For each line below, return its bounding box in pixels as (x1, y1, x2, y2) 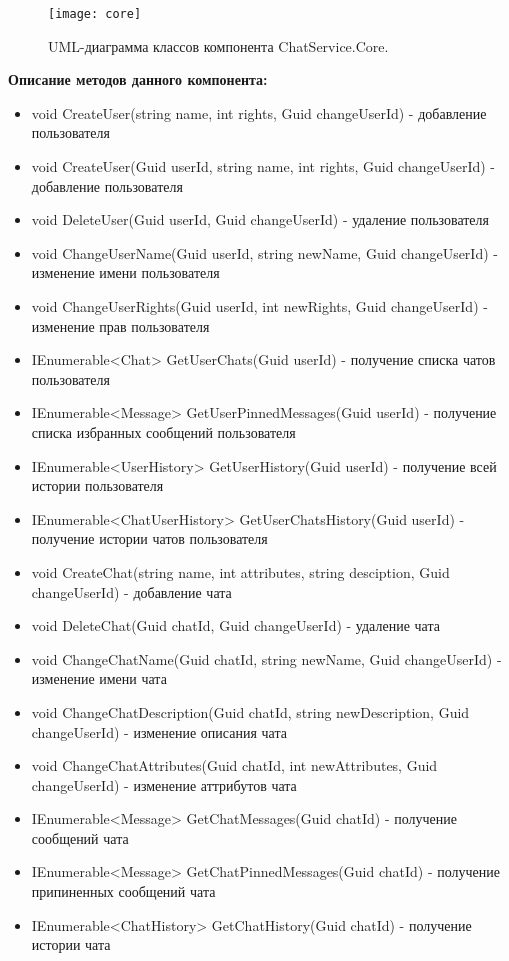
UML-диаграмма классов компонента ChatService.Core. (48, 35, 389, 56)
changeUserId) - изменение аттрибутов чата (31, 774, 297, 795)
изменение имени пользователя (31, 262, 220, 283)
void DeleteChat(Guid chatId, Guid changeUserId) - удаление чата (31, 615, 440, 636)
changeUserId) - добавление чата (31, 581, 232, 602)
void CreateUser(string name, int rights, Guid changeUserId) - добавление (31, 102, 487, 123)
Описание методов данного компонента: (8, 69, 268, 90)
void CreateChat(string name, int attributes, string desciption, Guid (31, 561, 450, 582)
